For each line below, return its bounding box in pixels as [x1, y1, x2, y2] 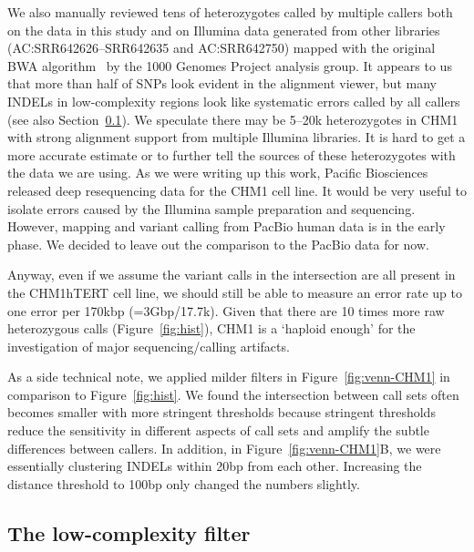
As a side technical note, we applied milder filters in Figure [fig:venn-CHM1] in [7, 367, 450, 386]
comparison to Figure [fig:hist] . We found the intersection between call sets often [7, 384, 459, 404]
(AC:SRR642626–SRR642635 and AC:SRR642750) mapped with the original [7, 38, 436, 57]
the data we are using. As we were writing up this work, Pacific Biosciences [7, 163, 428, 182]
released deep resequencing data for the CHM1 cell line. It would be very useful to [7, 180, 467, 199]
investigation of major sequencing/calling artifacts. [7, 336, 290, 355]
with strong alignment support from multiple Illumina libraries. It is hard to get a [7, 128, 466, 147]
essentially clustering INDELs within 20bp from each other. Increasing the [7, 456, 422, 475]
